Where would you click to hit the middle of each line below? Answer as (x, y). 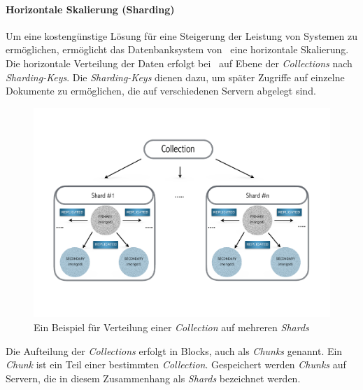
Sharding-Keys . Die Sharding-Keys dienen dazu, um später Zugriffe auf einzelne (175, 77)
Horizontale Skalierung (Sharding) (90, 9)
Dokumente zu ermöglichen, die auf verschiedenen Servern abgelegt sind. (161, 91)
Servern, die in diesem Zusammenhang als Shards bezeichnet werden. (153, 378)
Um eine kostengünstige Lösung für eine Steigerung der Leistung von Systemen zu (181, 35)
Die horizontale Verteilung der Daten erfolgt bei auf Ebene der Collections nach (179, 63)
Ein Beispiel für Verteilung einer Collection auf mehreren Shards (171, 327)
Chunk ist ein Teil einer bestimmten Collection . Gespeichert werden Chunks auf (176, 364)
